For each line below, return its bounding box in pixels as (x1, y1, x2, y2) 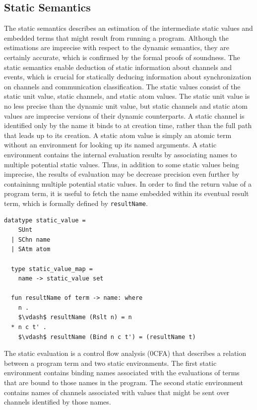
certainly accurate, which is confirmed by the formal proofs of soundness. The (4, 52, 240, 62)
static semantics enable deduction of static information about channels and (4, 62, 232, 72)
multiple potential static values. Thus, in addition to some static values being (4, 159, 239, 169)
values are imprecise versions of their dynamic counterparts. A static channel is (4, 110, 245, 121)
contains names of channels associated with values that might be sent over (4, 387, 230, 397)
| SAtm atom (11, 246, 51, 253)
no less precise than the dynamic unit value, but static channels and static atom (4, 100, 248, 111)
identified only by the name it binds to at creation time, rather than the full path (4, 120, 252, 131)
